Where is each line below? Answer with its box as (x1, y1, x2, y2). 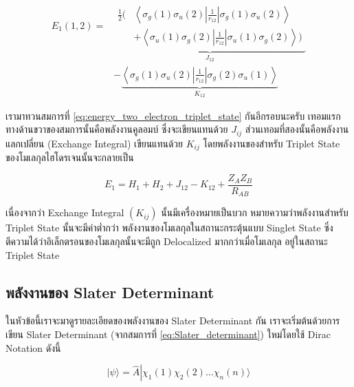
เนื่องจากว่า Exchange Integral (5, 205, 124, 220)
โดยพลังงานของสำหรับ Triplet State (203, 136, 340, 150)
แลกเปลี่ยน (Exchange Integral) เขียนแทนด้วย (5, 136, 184, 150)
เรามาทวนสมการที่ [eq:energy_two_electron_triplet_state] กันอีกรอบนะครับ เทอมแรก (5, 108, 341, 123)
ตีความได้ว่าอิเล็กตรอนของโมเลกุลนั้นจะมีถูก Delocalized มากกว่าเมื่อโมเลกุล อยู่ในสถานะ (5, 234, 328, 249)
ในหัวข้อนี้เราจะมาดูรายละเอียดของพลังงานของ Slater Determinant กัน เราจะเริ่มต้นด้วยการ (5, 313, 340, 328)
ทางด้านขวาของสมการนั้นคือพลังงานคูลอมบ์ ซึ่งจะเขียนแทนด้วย (5, 122, 228, 136)
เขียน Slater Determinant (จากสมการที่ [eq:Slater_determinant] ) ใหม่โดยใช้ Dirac (5, 327, 331, 341)
